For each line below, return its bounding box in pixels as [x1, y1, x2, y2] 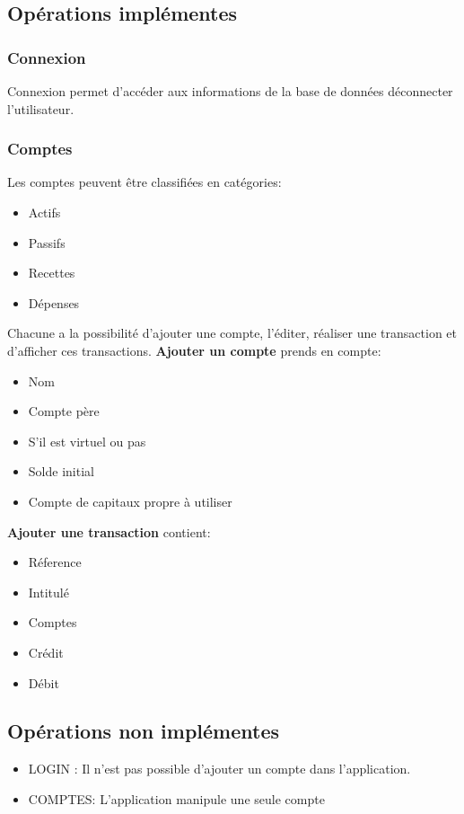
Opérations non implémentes [7, 717, 280, 745]
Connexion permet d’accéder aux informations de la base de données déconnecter [7, 82, 453, 100]
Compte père [28, 402, 100, 420]
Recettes [28, 263, 75, 282]
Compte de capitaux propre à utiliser [28, 491, 232, 510]
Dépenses [28, 293, 80, 312]
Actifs [28, 203, 61, 221]
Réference [28, 553, 82, 571]
